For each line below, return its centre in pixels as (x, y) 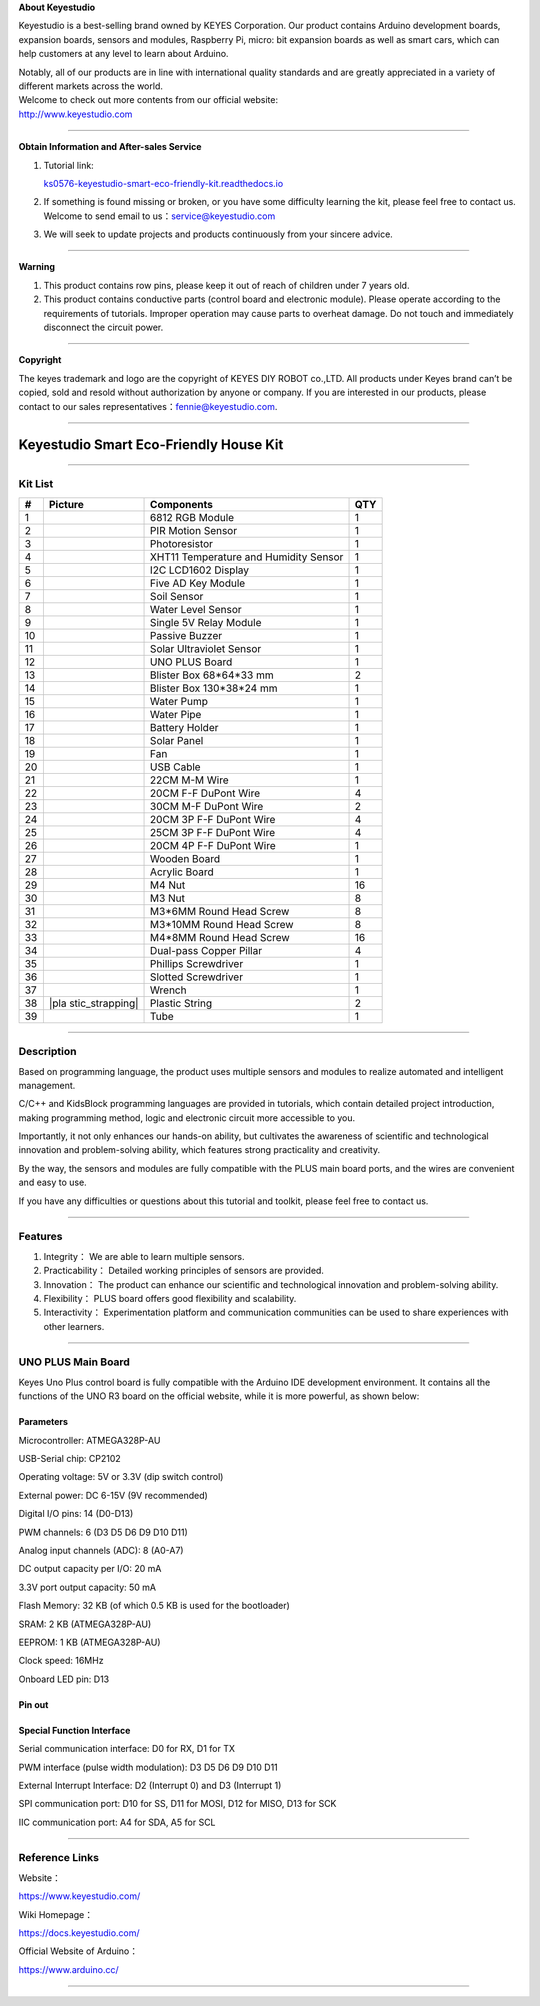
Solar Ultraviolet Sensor (206, 648)
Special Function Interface (74, 1730)
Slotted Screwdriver (197, 977)
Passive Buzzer (186, 635)
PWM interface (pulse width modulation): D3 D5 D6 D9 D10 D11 (148, 1767)
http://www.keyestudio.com (75, 114)
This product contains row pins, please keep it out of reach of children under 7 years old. (226, 285)
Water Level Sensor (196, 609)
